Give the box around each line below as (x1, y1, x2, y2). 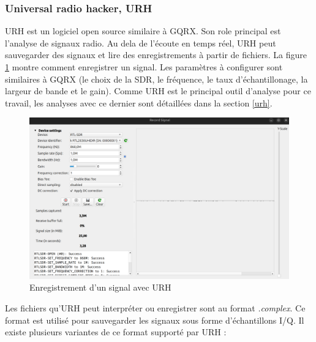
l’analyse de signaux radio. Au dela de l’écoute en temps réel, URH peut (5, 36, 276, 49)
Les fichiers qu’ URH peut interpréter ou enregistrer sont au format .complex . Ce (5, 301, 306, 314)
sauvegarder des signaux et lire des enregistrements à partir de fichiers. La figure (5, 48, 307, 61)
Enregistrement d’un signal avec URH (29, 281, 171, 294)
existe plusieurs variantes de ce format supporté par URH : (5, 325, 227, 338)
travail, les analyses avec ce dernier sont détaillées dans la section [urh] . (5, 96, 273, 109)
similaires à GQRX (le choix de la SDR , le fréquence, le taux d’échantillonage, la (5, 72, 308, 85)
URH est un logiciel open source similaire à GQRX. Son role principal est (5, 24, 281, 37)
